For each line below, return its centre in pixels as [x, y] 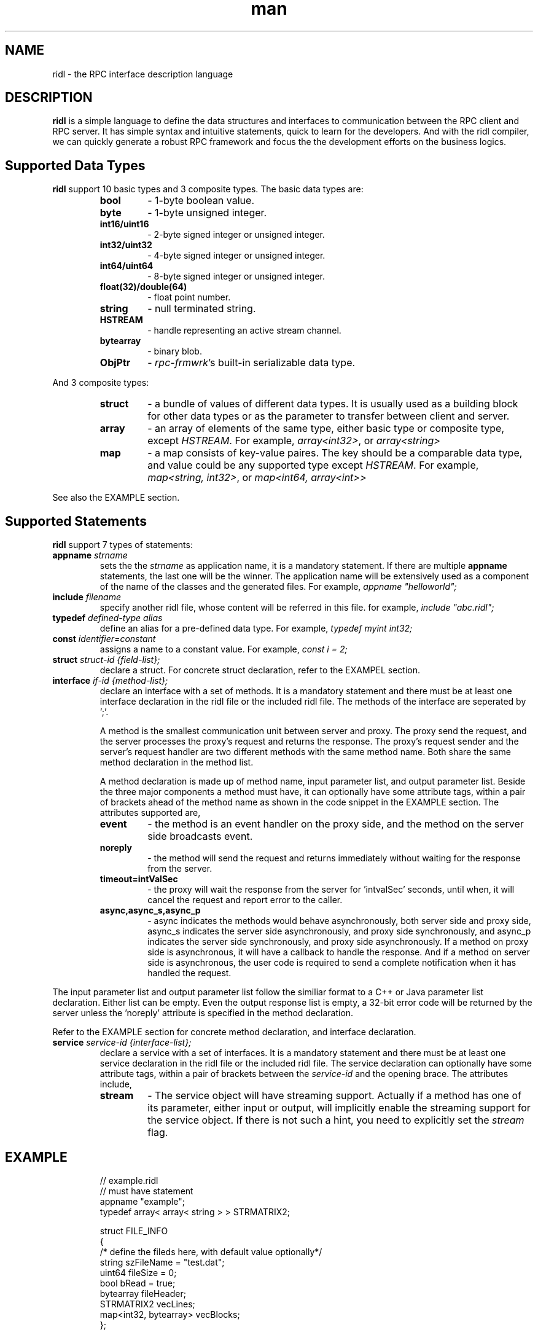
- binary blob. [175, 351]
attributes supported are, [150, 813]
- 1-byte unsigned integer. [207, 213]
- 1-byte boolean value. [201, 201]
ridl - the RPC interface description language [143, 74]
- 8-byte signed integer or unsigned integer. [236, 276]
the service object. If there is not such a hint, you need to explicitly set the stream [336, 1120]
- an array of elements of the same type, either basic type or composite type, [326, 429]
